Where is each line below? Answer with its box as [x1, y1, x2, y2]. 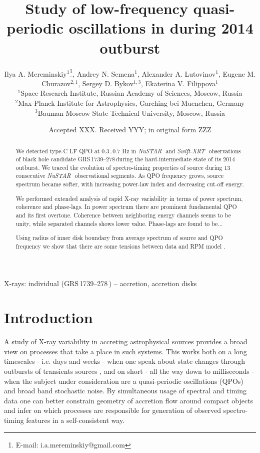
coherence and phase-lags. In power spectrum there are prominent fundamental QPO [15, 202, 237, 211]
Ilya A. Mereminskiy [4, 68, 67, 79]
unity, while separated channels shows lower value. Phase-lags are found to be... [15, 219, 223, 228]
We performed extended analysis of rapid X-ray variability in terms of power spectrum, [15, 194, 243, 202]
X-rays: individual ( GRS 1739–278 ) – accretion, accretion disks [4, 278, 197, 288]
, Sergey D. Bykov [78, 78, 134, 88]
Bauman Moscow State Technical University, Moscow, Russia [37, 107, 225, 118]
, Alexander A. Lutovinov [137, 68, 216, 79]
